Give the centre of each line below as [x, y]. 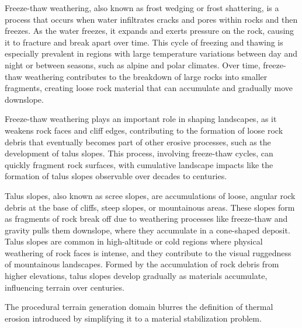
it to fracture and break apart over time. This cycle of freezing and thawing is [144, 42]
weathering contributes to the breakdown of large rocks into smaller [146, 76]
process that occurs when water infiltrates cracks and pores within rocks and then [151, 19]
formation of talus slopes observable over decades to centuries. [116, 176]
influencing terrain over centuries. [65, 287]
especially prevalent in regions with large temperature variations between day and [151, 53]
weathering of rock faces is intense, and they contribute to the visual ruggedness [148, 252]
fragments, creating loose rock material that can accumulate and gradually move [149, 88]
